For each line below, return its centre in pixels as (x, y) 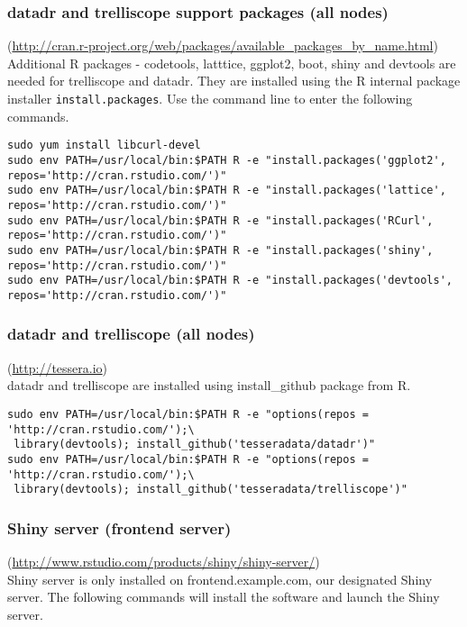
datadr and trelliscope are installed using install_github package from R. (209, 385)
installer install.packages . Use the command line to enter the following (210, 98)
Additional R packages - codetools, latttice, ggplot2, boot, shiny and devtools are (232, 63)
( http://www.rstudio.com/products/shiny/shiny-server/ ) (164, 562)
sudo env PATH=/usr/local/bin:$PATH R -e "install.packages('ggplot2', (227, 160)
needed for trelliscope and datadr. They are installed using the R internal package (234, 81)
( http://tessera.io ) (58, 367)
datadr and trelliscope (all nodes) (131, 334)
